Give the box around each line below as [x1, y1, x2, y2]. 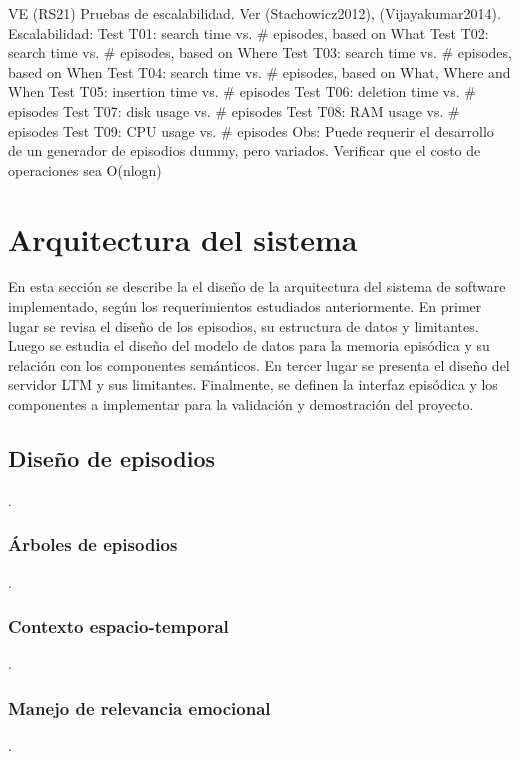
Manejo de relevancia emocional [8, 695, 271, 720]
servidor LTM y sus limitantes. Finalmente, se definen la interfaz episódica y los [8, 374, 498, 395]
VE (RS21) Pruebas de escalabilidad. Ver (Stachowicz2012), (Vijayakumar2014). [8, 3, 501, 23]
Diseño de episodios [8, 443, 216, 474]
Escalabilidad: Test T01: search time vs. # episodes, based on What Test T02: [8, 22, 489, 43]
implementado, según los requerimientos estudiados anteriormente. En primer [8, 296, 482, 317]
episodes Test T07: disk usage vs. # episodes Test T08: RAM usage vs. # [8, 100, 460, 121]
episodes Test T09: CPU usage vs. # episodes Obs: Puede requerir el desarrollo [8, 120, 494, 141]
